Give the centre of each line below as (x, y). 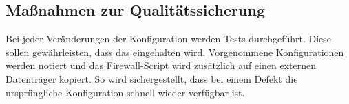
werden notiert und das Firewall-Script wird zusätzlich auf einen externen (161, 65)
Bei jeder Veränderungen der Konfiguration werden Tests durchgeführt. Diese (169, 39)
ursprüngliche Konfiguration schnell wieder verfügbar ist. (125, 92)
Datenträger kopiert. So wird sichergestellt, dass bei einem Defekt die (152, 78)
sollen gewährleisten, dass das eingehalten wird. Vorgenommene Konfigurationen (175, 52)
